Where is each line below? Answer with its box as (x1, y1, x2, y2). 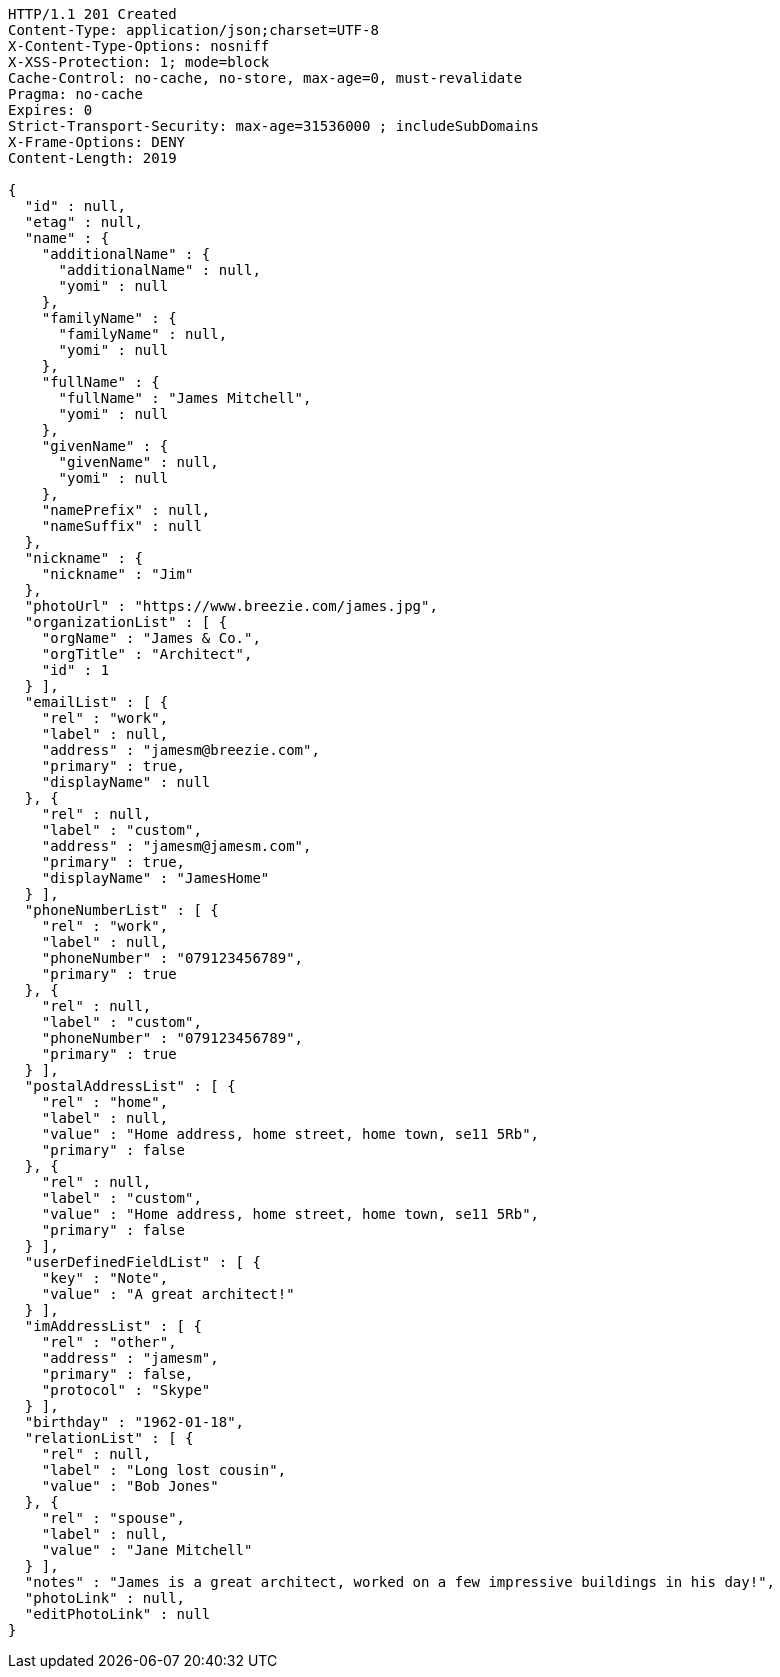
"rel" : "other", (41, 1334, 177, 1350)
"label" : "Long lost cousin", (41, 1462, 287, 1478)
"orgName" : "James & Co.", (41, 630, 261, 646)
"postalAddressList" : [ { (24, 1078, 236, 1094)
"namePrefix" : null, (41, 502, 211, 518)
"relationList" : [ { (24, 1430, 194, 1446)
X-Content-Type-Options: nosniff (8, 38, 270, 54)
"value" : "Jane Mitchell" (41, 1542, 253, 1558)
